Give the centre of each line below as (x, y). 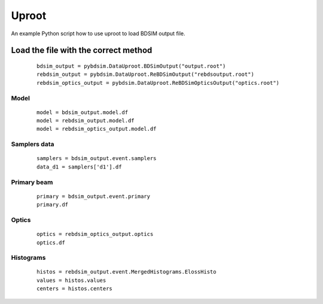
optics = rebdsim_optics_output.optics (95, 234)
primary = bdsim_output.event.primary (94, 196)
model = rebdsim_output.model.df (86, 121)
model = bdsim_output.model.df (83, 112)
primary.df (53, 205)
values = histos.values (71, 280)
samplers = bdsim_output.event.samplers (97, 159)
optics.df (51, 242)
